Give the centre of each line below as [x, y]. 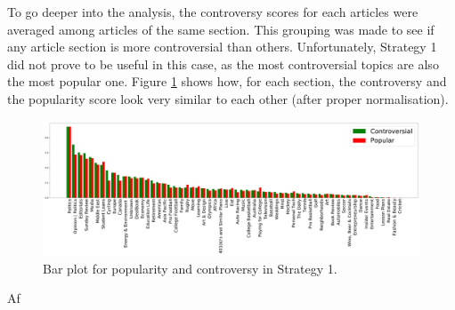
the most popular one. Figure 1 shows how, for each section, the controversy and [227, 81]
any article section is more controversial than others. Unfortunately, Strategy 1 [222, 47]
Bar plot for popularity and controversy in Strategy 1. [190, 268]
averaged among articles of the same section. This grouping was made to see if [221, 29]
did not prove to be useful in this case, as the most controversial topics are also [223, 64]
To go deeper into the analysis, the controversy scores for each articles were [213, 12]
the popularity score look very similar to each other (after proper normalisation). [228, 98]
